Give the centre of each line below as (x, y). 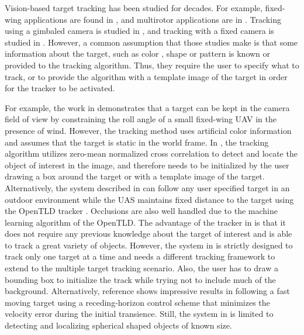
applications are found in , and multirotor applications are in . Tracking (153, 19)
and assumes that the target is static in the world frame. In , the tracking (137, 142)
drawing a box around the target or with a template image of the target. (135, 176)
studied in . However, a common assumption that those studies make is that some (151, 42)
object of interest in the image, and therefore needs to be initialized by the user (147, 165)
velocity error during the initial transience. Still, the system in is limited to (139, 314)
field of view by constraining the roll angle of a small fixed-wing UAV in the (141, 119)
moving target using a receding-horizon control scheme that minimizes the (137, 302)
